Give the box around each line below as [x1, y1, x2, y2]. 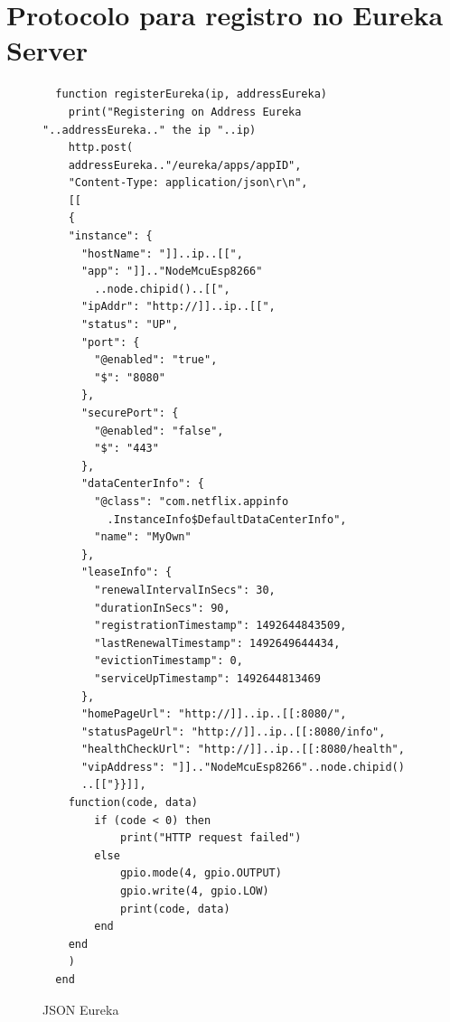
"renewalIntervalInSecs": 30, [94, 583, 276, 596]
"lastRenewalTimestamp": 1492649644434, [94, 636, 341, 650]
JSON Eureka [42, 999, 119, 1018]
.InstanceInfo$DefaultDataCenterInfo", [107, 512, 347, 526]
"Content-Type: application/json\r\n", [68, 176, 308, 190]
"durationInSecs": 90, [94, 601, 230, 614]
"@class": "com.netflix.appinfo [94, 494, 289, 508]
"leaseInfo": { [80, 566, 173, 579]
